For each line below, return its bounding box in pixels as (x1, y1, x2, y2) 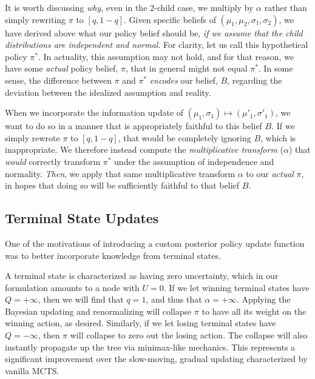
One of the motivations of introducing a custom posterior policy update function (5, 236, 305, 249)
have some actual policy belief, (5, 62, 118, 75)
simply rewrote (5, 131, 60, 144)
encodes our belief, (149, 73, 218, 86)
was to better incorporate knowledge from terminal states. (5, 249, 221, 261)
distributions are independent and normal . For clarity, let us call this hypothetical (5, 38, 308, 51)
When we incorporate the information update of (5, 106, 184, 119)
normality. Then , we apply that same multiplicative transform (5, 167, 235, 179)
